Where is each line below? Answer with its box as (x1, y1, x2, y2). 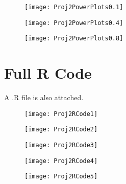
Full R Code (4, 62, 92, 83)
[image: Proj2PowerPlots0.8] (24, 35, 123, 42)
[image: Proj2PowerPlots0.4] (24, 19, 123, 27)
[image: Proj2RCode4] (24, 157, 98, 165)
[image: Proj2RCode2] (24, 126, 98, 133)
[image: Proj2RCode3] (24, 142, 98, 149)
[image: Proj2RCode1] (24, 110, 98, 118)
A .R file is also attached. (4, 92, 84, 103)
